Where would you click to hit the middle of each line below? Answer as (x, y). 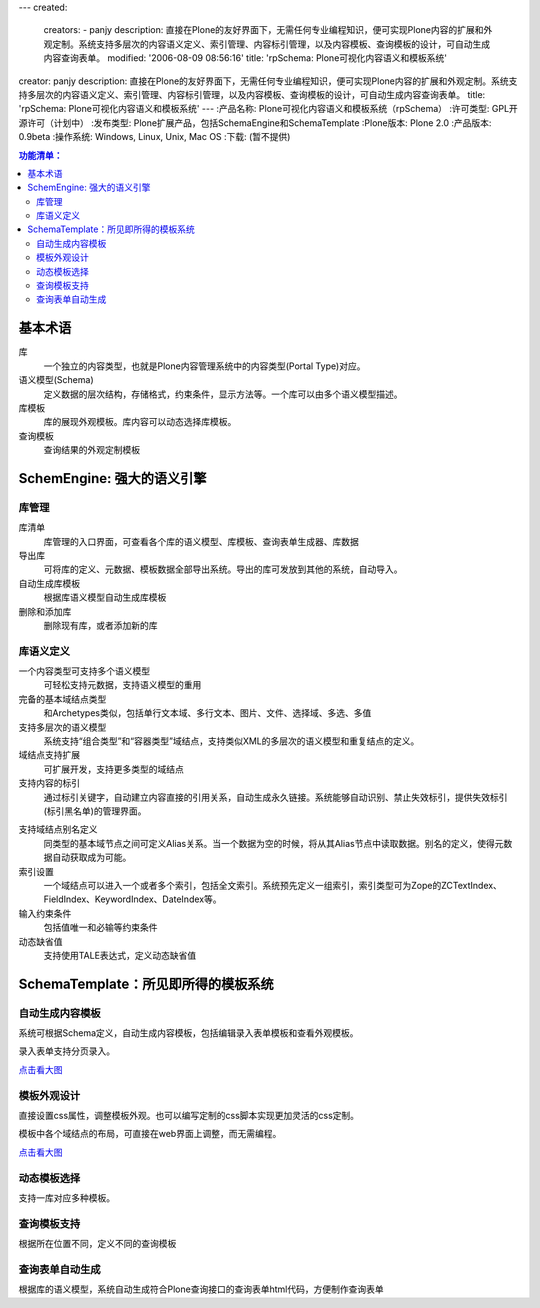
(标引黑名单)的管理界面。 (95, 811)
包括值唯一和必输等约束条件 (100, 927)
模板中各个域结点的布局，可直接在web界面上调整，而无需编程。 (150, 1134)
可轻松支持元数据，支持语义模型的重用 (122, 685)
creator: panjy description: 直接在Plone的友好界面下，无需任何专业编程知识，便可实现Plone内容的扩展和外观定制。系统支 (268, 81)
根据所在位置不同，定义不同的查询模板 (97, 1244)
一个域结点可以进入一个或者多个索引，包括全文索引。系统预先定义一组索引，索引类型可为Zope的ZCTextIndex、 (272, 885)
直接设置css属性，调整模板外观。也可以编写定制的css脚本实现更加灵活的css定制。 (189, 1115)
